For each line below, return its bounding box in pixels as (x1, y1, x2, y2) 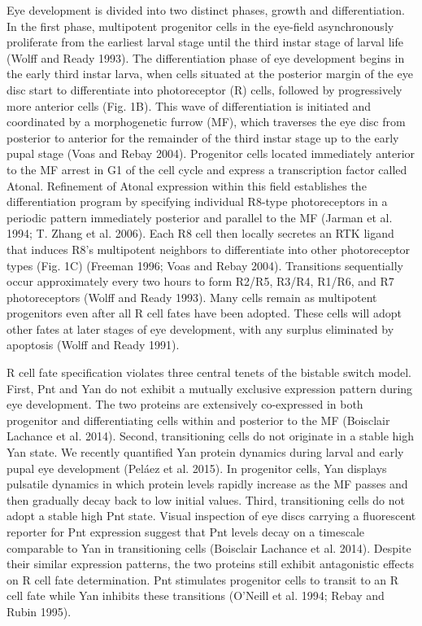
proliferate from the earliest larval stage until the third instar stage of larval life (7, 33, 403, 50)
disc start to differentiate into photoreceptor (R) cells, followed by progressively (7, 81, 402, 98)
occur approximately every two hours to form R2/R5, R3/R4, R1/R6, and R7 (7, 273, 394, 290)
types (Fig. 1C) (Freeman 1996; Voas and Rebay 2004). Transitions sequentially (7, 256, 403, 274)
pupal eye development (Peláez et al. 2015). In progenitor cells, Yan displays (7, 459, 387, 476)
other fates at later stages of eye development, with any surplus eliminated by (7, 320, 394, 337)
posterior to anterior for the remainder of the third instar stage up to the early (7, 129, 399, 146)
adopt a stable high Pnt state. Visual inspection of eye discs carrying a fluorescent (7, 507, 416, 524)
